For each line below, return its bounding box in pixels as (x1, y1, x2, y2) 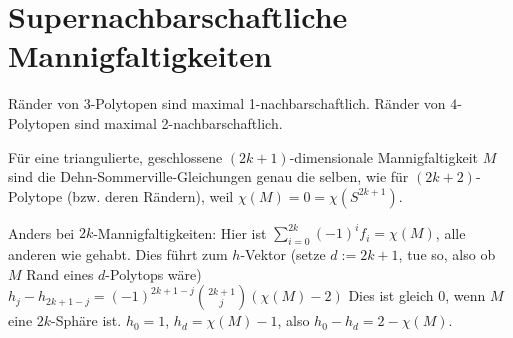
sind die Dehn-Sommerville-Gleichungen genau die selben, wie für (8, 166, 409, 187)
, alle (435, 222, 466, 243)
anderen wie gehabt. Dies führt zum (8, 243, 228, 264)
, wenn (445, 285, 486, 306)
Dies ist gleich (348, 285, 434, 306)
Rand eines (26, 263, 94, 284)
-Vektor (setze (240, 243, 326, 264)
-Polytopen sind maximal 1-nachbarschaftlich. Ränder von (90, 93, 446, 114)
